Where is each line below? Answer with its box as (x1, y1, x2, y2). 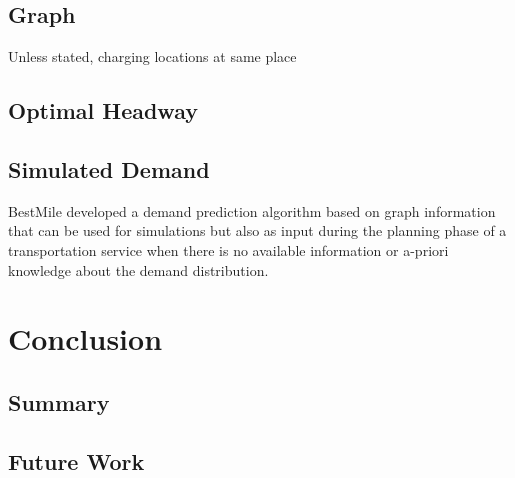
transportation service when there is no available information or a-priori (8, 239, 449, 260)
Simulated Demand (8, 153, 210, 184)
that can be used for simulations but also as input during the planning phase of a (8, 220, 507, 241)
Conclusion (8, 318, 163, 359)
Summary (8, 386, 110, 417)
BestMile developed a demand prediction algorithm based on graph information (8, 200, 496, 221)
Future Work (8, 445, 145, 476)
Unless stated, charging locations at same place (8, 46, 297, 67)
